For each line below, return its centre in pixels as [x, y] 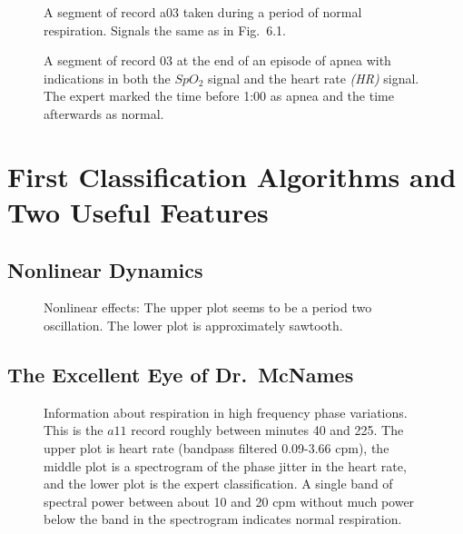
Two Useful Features [138, 211]
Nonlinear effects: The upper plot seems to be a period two [208, 307]
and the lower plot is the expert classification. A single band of [218, 484]
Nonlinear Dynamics [105, 269]
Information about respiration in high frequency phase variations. [226, 412]
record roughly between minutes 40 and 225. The [267, 430]
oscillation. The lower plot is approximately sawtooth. [193, 325]
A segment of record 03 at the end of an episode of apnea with [217, 60]
